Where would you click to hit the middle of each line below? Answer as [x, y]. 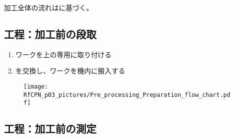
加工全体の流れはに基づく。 [48, 7]
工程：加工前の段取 [50, 34]
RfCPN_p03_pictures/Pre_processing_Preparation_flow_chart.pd [127, 95]
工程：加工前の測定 [50, 128]
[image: [36, 86]
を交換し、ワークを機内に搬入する [70, 71]
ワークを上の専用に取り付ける [63, 54]
